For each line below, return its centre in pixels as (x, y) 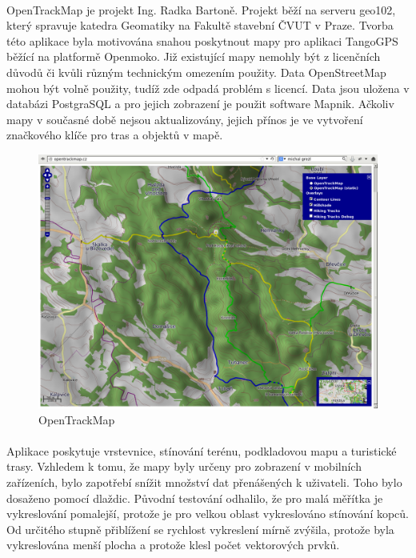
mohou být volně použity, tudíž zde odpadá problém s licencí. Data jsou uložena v (208, 88)
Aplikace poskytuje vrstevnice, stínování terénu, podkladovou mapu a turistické (202, 450)
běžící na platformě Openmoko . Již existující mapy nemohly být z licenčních (194, 56)
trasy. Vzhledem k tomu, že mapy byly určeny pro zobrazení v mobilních (184, 466)
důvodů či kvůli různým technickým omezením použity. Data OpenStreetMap (196, 72)
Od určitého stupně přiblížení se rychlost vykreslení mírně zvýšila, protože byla (200, 529)
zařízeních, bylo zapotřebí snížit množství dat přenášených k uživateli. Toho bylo (204, 482)
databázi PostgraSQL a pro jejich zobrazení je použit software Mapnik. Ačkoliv (200, 104)
